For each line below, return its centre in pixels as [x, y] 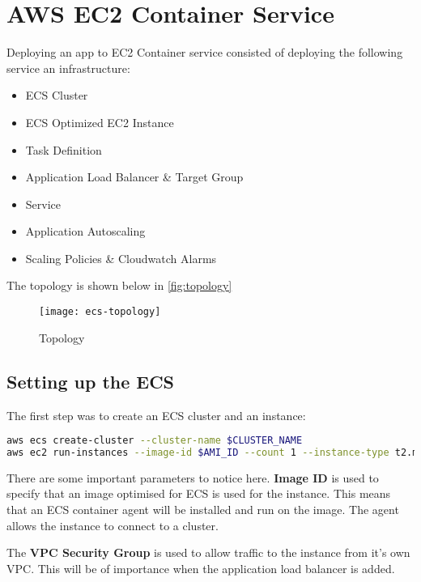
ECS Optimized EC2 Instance [100, 122]
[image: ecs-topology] [100, 312]
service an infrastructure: [68, 68]
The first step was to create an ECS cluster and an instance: [156, 415]
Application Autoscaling [85, 231]
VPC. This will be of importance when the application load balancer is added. [201, 568]
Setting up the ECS [91, 381]
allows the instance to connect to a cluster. [113, 525]
